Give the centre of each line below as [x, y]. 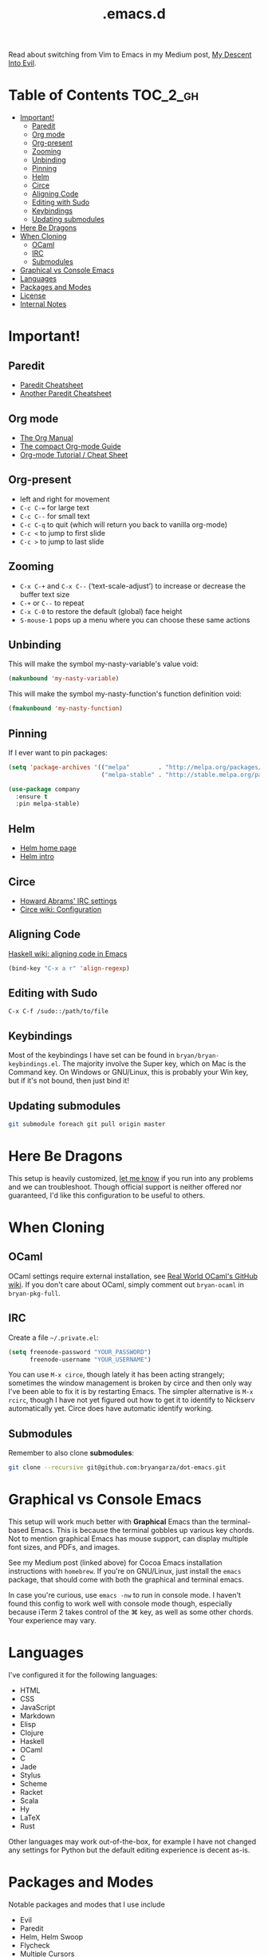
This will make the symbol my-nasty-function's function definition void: [125, 694]
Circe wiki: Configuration [61, 909]
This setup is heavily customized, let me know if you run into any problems [131, 1178]
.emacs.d [134, 14]
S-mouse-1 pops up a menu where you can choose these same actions [135, 620]
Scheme [33, 1784]
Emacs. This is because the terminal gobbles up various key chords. [142, 1531]
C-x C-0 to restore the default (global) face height [101, 611]
